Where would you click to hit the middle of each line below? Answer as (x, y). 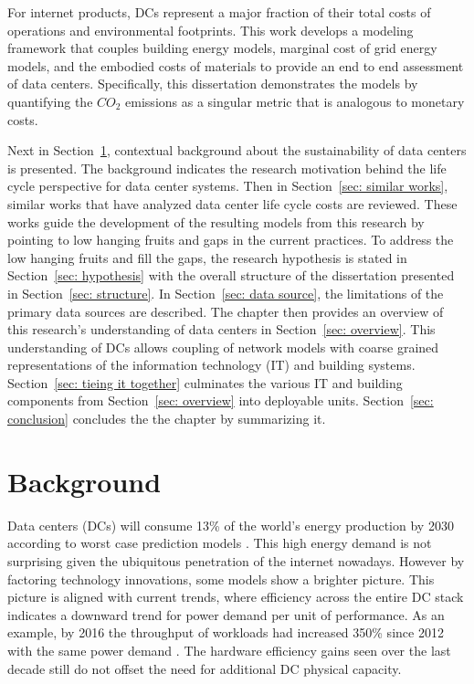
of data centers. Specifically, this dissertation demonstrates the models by (213, 84)
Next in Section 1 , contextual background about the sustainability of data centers (237, 150)
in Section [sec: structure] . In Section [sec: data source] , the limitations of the (226, 293)
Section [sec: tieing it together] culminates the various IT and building (205, 382)
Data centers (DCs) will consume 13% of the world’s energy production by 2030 (231, 525)
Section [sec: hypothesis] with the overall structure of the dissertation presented (231, 275)
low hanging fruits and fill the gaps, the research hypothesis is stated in (207, 257)
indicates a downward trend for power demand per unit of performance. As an (226, 614)
